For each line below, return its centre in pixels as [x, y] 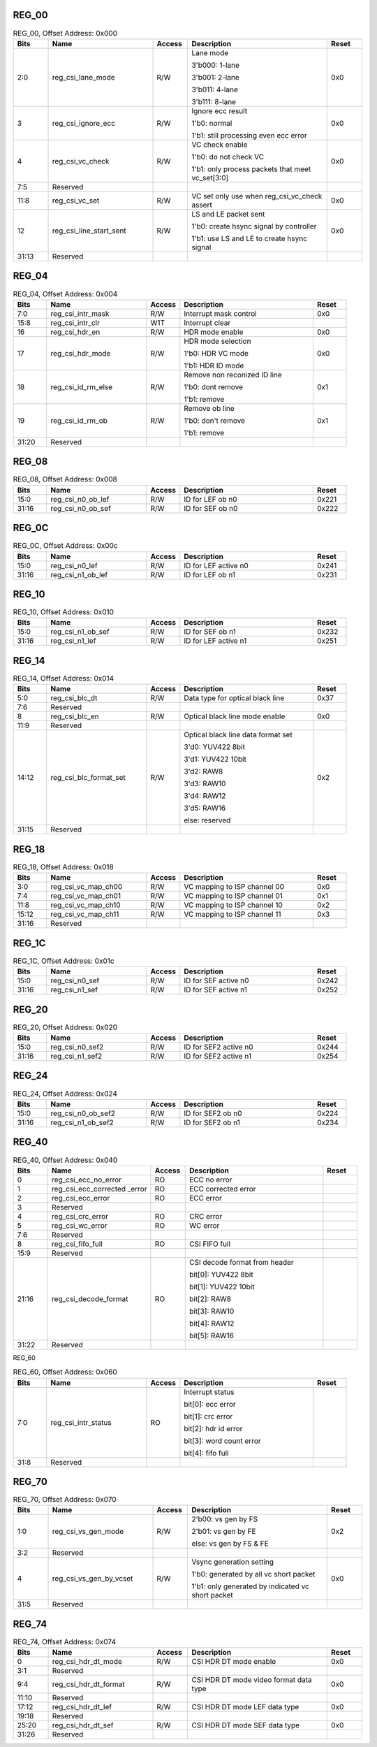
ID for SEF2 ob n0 [213, 1113]
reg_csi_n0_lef [74, 565]
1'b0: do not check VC [228, 157]
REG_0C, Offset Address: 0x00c [65, 546]
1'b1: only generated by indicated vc [251, 1586]
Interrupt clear [207, 323]
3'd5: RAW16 [205, 809]
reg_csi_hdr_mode [81, 353]
